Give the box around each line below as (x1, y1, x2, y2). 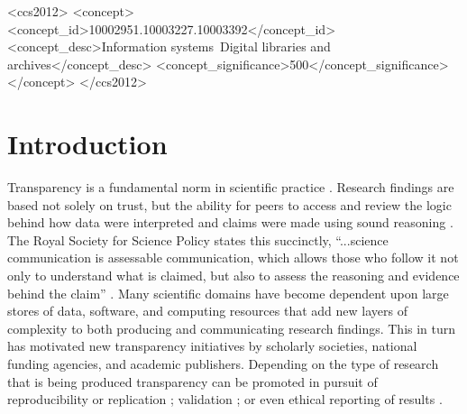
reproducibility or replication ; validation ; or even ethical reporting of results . (7, 390, 443, 409)
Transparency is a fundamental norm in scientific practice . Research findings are (7, 178, 454, 197)
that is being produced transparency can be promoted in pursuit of (7, 372, 378, 391)
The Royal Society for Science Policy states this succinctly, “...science (7, 230, 389, 249)
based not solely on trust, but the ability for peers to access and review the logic (7, 195, 452, 214)
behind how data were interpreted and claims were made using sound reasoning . (7, 213, 453, 232)
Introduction (7, 125, 168, 162)
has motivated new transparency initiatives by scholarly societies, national (7, 336, 417, 355)
